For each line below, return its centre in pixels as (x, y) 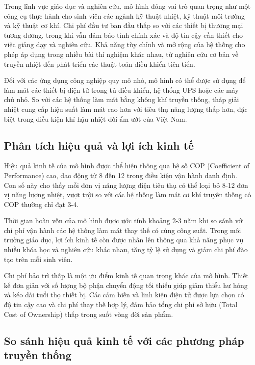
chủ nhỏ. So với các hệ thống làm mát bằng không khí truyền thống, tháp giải (122, 99)
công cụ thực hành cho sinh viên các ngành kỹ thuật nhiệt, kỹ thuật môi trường (124, 15)
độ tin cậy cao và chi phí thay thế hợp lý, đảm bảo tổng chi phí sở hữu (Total (121, 304)
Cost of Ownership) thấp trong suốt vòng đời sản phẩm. (89, 314)
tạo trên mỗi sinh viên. (38, 259)
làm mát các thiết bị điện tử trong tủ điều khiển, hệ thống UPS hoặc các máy (121, 90)
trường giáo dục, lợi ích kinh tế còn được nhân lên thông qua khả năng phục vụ (124, 240)
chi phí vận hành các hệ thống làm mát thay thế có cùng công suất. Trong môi (123, 230)
